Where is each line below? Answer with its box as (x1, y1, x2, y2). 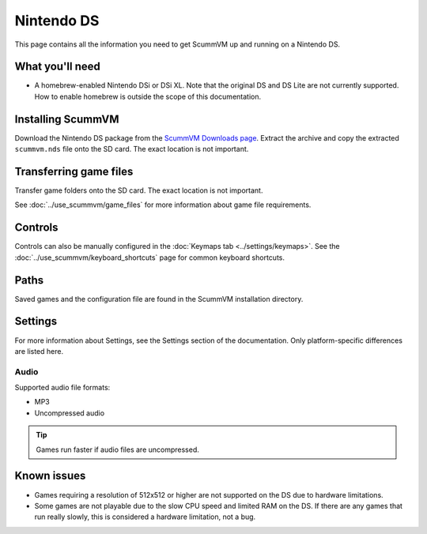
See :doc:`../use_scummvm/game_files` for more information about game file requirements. (14, 200, 312, 209)
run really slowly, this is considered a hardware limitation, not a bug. (34, 512, 256, 521)
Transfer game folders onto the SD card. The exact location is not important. (14, 186, 263, 195)
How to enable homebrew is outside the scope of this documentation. (34, 92, 261, 101)
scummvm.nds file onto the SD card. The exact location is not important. (14, 145, 249, 154)
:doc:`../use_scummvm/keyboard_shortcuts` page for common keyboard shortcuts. (14, 253, 285, 262)
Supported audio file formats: (14, 383, 111, 393)
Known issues (14, 469, 86, 483)
